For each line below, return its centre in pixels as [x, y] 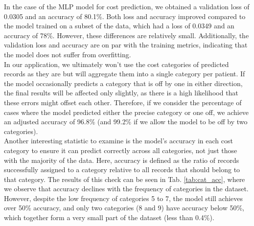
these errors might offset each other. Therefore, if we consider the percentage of [123, 102]
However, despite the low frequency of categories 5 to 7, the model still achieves [124, 198]
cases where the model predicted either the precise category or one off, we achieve [127, 112]
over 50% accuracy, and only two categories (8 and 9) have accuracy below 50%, [124, 208]
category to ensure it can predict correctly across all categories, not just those [121, 150]
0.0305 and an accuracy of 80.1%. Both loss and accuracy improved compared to [125, 16]
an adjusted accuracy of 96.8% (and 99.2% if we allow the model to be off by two [126, 122]
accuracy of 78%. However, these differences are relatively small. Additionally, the [127, 35]
